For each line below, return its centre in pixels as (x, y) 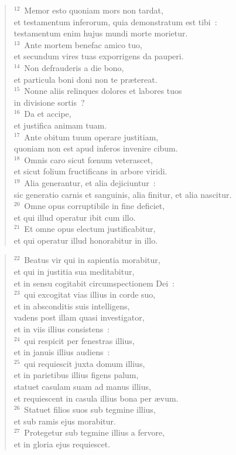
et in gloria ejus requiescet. (62, 444)
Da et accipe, (48, 114)
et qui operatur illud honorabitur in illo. (86, 240)
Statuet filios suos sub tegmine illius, (90, 409)
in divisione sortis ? (49, 102)
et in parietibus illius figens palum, (76, 375)
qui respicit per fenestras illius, (79, 340)
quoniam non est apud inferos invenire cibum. (96, 148)
